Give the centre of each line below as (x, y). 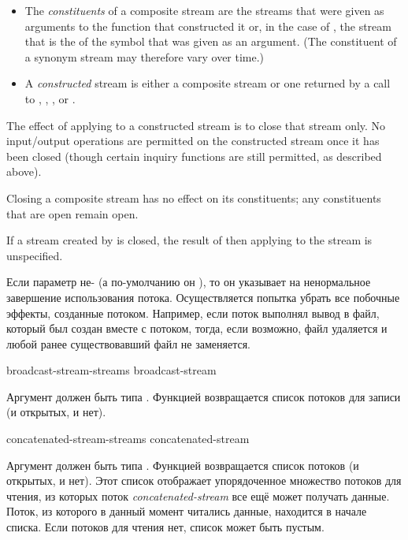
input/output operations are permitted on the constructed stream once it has (193, 141)
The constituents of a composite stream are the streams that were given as (204, 10)
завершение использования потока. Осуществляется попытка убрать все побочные (203, 297)
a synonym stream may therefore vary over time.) (145, 56)
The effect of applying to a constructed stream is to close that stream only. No (196, 125)
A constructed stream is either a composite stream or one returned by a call (208, 83)
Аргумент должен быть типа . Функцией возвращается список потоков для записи (204, 396)
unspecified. (35, 255)
